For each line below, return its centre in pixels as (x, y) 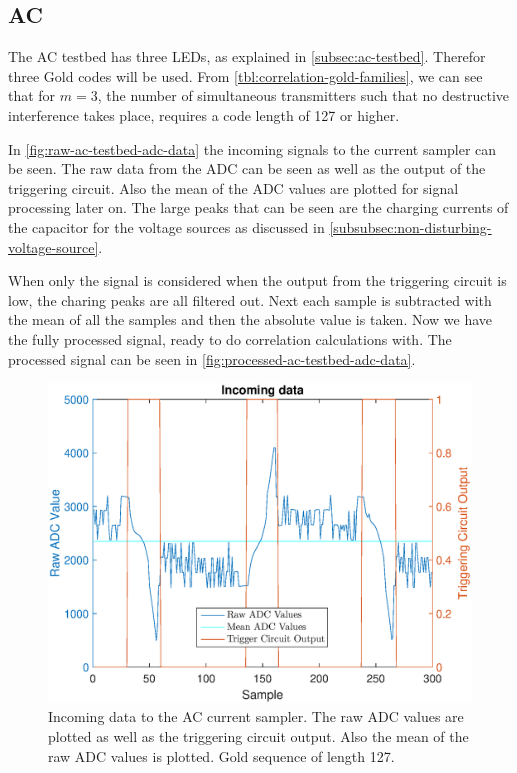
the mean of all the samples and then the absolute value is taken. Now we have (250, 319)
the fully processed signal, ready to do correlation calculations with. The (230, 338)
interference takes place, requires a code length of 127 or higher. (204, 114)
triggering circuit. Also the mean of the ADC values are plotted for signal (233, 187)
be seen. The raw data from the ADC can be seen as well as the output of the (247, 168)
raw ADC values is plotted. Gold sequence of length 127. (221, 755)
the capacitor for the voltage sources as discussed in (166, 226)
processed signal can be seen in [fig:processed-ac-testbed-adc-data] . (212, 358)
